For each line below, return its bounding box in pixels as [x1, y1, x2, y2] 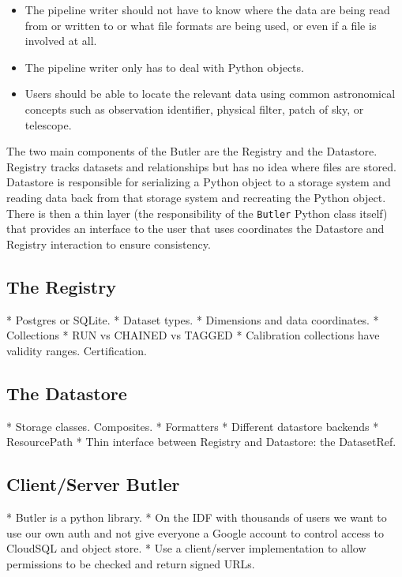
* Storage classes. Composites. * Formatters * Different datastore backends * [6, 418, 379, 434]
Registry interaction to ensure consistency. [6, 235, 211, 252]
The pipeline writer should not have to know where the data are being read [24, 2, 390, 17]
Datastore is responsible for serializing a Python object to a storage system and [6, 174, 391, 190]
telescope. [24, 116, 72, 133]
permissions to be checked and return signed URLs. [6, 555, 255, 571]
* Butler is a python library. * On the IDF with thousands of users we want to [6, 508, 387, 525]
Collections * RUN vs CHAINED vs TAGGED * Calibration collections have [6, 327, 380, 343]
